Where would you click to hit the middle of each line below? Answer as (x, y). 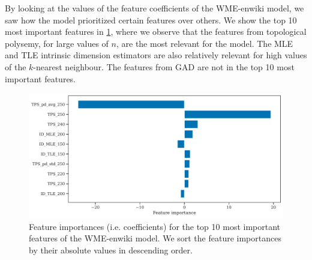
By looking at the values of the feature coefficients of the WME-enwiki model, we (154, 8)
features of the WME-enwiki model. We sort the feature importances (155, 238)
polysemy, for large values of (57, 43)
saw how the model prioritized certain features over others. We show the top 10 (151, 20)
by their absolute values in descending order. (111, 249)
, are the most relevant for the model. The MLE (205, 43)
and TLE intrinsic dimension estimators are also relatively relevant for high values (156, 55)
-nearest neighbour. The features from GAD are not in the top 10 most (164, 66)
